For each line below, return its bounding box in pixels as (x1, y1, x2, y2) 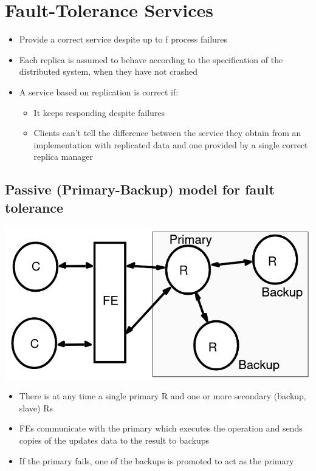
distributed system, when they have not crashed (19, 65, 198, 78)
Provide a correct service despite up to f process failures (19, 33, 228, 46)
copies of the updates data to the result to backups (19, 434, 210, 447)
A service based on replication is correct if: (19, 85, 179, 98)
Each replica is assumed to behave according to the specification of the (19, 53, 283, 66)
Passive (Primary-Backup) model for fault (5, 180, 275, 199)
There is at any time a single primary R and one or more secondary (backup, (19, 390, 306, 402)
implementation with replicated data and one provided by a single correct (33, 138, 308, 151)
